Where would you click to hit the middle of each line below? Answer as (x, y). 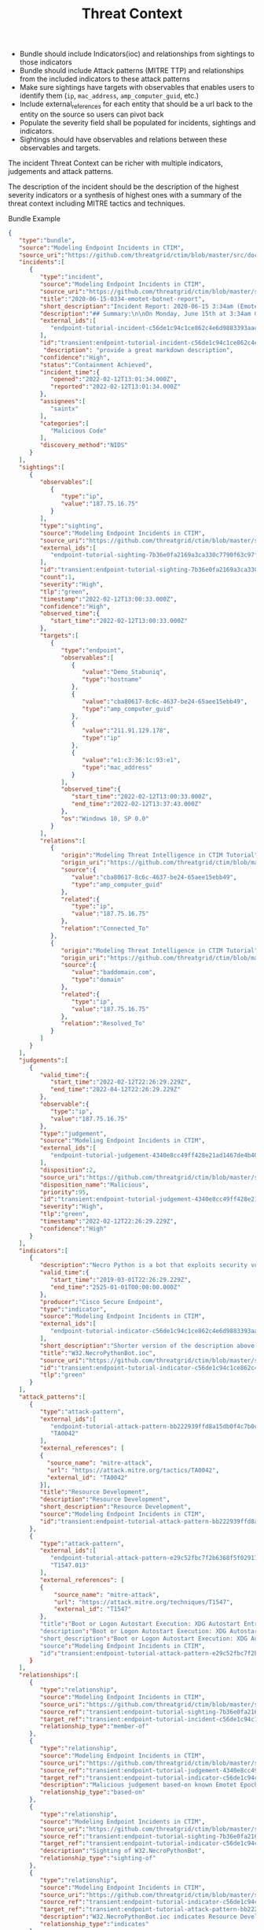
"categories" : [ (64, 423)
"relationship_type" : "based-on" (93, 1792)
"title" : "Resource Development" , (94, 1492)
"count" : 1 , (58, 577)
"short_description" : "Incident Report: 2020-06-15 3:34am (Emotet (150, 306)
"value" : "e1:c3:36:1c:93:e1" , (131, 760)
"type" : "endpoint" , (93, 650)
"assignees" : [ (63, 402)
